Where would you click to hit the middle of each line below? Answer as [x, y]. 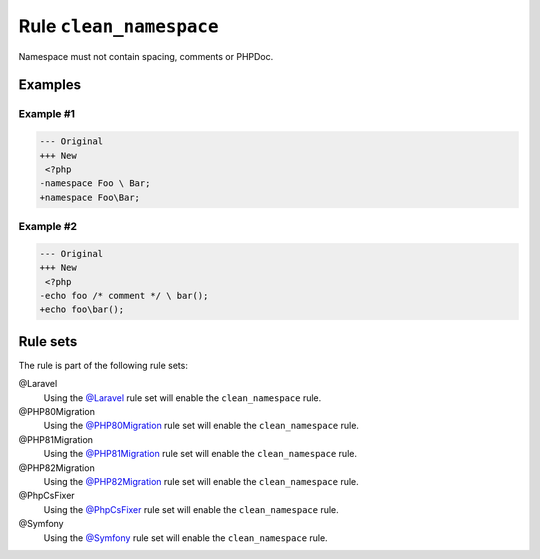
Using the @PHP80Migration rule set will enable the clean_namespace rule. [201, 426]
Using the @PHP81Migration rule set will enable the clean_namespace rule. [200, 454]
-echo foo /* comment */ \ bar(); [124, 295]
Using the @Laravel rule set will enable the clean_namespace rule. [182, 397]
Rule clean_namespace [118, 26]
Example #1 [46, 114]
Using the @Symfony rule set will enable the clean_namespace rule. [186, 537]
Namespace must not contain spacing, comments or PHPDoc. [146, 56]
